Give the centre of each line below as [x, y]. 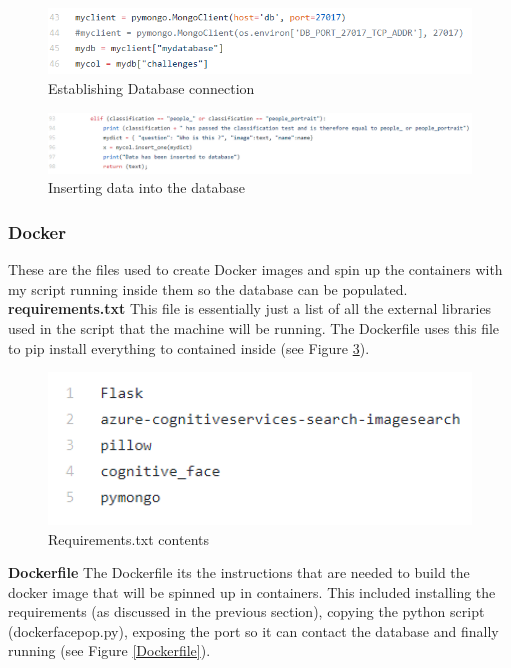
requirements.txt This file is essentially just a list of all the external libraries [250, 308]
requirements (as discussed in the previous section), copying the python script [246, 611]
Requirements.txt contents [128, 538]
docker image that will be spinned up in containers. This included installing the [252, 591]
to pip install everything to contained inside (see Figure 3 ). [189, 347]
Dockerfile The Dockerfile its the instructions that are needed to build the [239, 572]
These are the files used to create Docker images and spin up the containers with [255, 269]
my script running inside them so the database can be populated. [208, 288]
